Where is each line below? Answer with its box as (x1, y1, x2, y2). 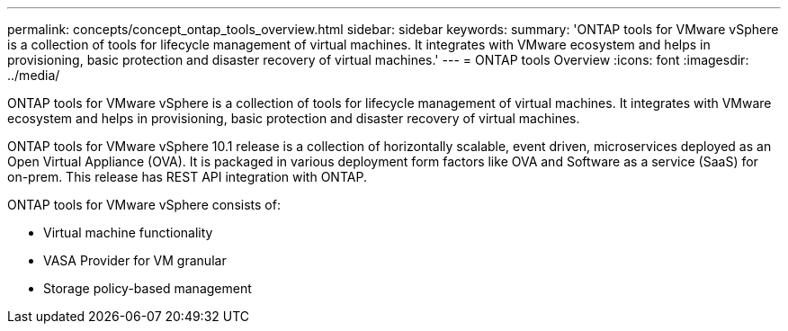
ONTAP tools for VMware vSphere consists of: (7, 197, 281, 212)
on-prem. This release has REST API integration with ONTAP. (7, 169, 367, 184)
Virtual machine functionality (43, 225, 213, 240)
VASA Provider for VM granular (43, 253, 227, 268)
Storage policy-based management (43, 281, 252, 296)
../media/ (7, 67, 60, 83)
